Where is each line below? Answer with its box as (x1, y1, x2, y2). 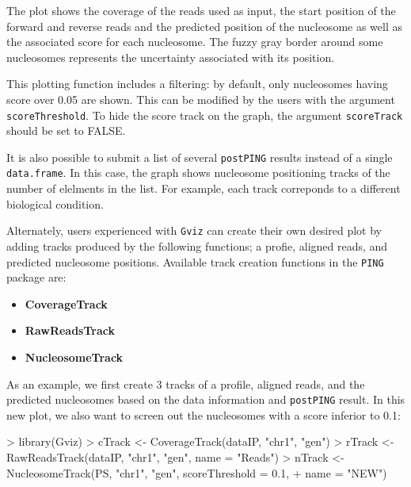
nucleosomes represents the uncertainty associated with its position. (6, 48, 335, 65)
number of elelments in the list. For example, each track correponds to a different (6, 180, 401, 197)
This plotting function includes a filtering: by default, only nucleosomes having (6, 75, 388, 92)
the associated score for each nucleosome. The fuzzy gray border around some (6, 33, 383, 50)
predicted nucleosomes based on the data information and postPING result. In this (6, 391, 405, 408)
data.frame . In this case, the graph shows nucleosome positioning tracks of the (6, 164, 390, 181)
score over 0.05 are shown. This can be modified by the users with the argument (6, 90, 395, 107)
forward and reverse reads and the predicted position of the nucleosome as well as (6, 17, 402, 34)
